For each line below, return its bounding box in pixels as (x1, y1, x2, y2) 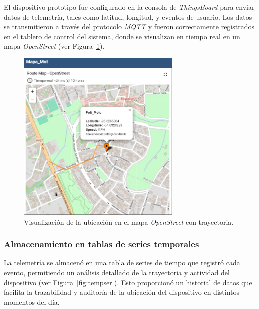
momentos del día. (4, 296, 60, 307)
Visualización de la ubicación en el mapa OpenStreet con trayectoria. (24, 216, 234, 227)
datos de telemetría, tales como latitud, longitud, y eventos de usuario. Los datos (4, 11, 252, 22)
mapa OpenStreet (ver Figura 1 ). (4, 41, 105, 51)
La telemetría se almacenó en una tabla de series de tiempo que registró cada (4, 257, 240, 268)
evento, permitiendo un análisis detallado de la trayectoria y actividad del (4, 267, 230, 277)
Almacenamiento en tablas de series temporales (4, 238, 199, 250)
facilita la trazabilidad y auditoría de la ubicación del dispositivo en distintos (4, 287, 240, 297)
